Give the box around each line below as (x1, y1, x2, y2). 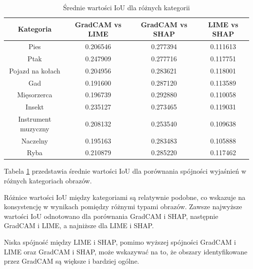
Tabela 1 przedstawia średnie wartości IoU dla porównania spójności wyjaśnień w (4, 166, 247, 176)
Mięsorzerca (17, 90, 53, 100)
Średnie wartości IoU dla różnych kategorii (63, 2, 190, 12)
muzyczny (20, 123, 50, 133)
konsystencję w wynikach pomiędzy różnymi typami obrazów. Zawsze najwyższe (4, 201, 242, 212)
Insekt (25, 102, 44, 112)
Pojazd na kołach (9, 65, 60, 75)
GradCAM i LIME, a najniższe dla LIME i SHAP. (4, 220, 154, 231)
